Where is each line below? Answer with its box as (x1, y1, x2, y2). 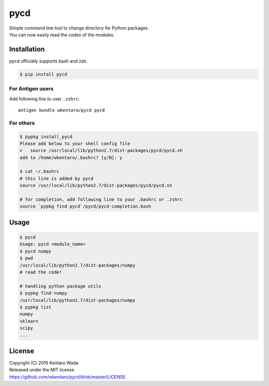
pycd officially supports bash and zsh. (9, 58, 88, 64)
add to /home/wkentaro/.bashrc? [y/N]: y (19, 155, 123, 160)
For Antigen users (9, 85, 54, 92)
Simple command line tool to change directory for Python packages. (9, 25, 149, 31)
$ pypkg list (19, 304, 52, 310)
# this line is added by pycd (19, 175, 94, 181)
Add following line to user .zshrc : (9, 95, 80, 102)
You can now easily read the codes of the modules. (9, 31, 115, 37)
